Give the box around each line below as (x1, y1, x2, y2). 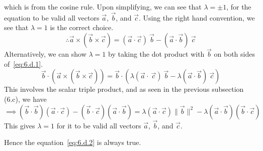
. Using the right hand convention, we (138, 12, 255, 23)
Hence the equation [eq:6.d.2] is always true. (4, 137, 141, 147)
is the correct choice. (50, 22, 114, 33)
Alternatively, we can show (4, 49, 86, 59)
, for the (226, 2, 251, 12)
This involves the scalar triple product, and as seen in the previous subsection (4, 84, 244, 94)
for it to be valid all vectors (56, 120, 141, 130)
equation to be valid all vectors (4, 12, 100, 23)
